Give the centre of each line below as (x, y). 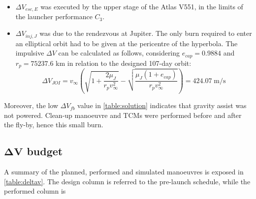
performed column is (35, 191)
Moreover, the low (31, 105)
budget (45, 151)
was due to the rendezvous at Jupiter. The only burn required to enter (146, 33)
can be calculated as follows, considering (119, 53)
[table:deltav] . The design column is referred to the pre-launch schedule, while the (127, 181)
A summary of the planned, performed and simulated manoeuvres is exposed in (124, 172)
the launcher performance (54, 16)
